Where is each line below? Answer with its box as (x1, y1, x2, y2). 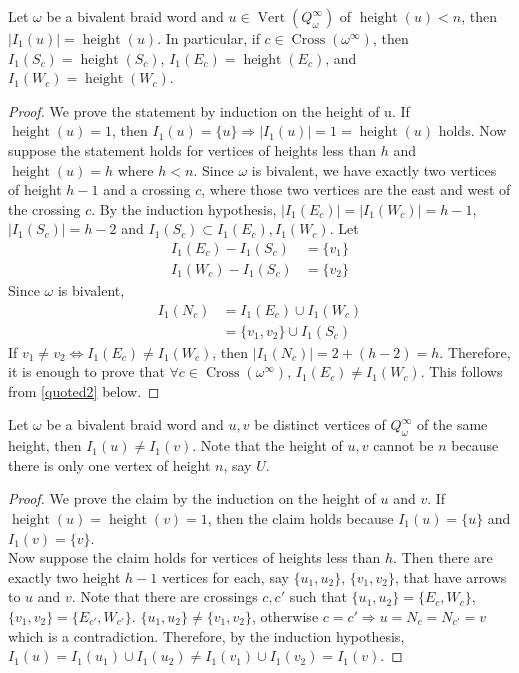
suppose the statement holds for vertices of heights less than (8, 139, 377, 160)
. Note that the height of (192, 435, 343, 456)
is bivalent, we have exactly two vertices (251, 159, 497, 180)
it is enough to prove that (8, 361, 165, 382)
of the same (416, 414, 488, 435)
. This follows (420, 361, 503, 382)
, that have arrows (394, 566, 507, 587)
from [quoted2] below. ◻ (8, 380, 160, 401)
